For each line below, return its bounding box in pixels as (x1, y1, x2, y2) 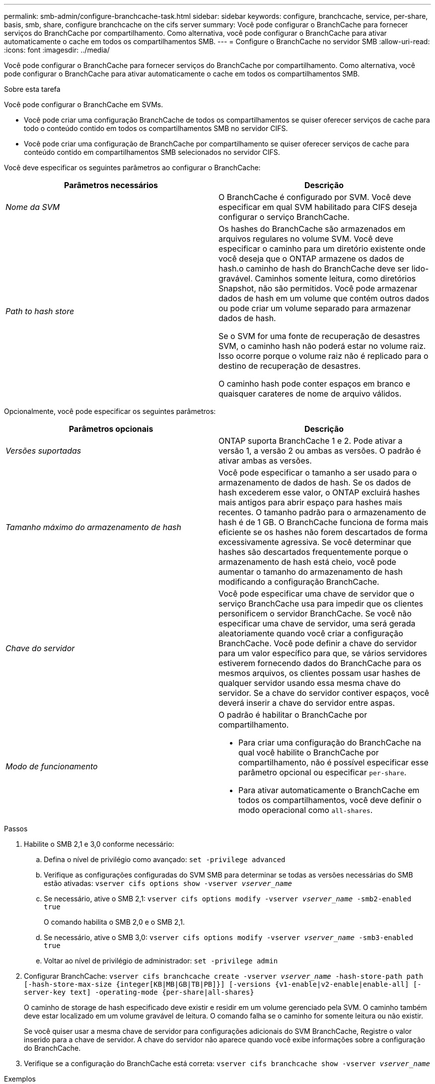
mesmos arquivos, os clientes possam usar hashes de (218, 668, 421, 678)
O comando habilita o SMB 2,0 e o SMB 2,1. (44, 918, 185, 926)
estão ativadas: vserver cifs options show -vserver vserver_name (44, 879, 292, 887)
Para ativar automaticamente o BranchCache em (238, 785, 420, 795)
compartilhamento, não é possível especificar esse (238, 757, 429, 767)
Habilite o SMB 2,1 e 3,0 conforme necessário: (24, 840, 174, 848)
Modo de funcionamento (5, 761, 98, 771)
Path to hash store (5, 306, 74, 316)
